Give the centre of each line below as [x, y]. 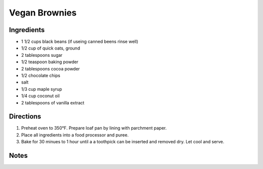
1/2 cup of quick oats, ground [51, 48]
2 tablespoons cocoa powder [51, 68]
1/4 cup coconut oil [40, 96]
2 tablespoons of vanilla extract [53, 102]
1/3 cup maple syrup [42, 89]
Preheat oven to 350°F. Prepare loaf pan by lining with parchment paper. [94, 128]
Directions [25, 117]
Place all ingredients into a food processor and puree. [75, 135]
